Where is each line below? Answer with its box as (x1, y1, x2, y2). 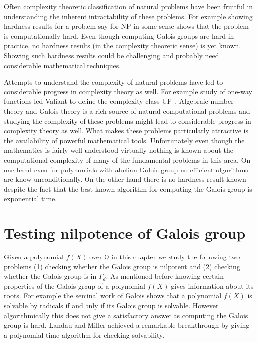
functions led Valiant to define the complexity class (4, 96, 160, 106)
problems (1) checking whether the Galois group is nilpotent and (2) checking (4, 261, 240, 271)
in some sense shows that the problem (133, 21, 249, 31)
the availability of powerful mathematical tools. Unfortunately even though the (4, 135, 245, 145)
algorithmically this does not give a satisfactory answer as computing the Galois (4, 310, 248, 320)
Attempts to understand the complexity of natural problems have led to (4, 77, 223, 87)
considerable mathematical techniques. (4, 60, 121, 70)
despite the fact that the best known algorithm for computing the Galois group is (4, 183, 252, 194)
